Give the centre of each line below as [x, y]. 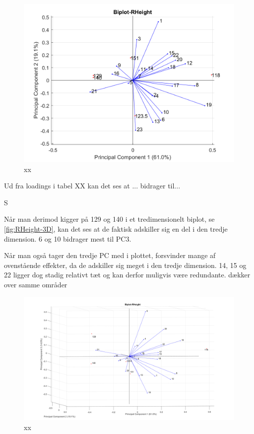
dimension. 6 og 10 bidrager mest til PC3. [68, 238]
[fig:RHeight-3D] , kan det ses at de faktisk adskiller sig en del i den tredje [116, 228]
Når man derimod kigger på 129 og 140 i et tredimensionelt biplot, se [109, 219]
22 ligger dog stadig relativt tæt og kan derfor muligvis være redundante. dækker [127, 275]
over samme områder [36, 284]
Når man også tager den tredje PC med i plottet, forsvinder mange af [110, 255]
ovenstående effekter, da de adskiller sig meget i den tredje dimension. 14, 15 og [125, 265]
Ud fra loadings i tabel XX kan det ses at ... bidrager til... [92, 186]
